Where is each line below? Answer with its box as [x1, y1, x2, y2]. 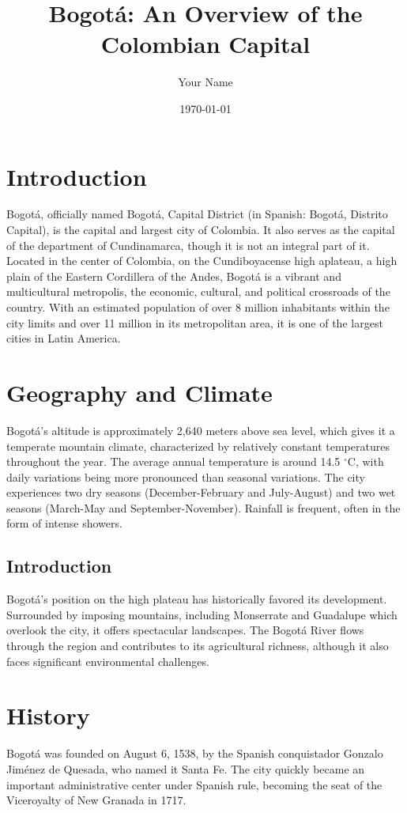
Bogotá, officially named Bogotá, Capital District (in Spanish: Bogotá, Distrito [6, 206, 388, 222]
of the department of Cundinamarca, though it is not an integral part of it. [6, 236, 370, 253]
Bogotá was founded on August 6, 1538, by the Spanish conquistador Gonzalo [6, 745, 383, 762]
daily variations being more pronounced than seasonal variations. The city [6, 468, 365, 485]
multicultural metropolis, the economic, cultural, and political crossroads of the [6, 283, 390, 300]
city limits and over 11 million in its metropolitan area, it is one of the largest [6, 314, 383, 331]
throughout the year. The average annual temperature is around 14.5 [6, 453, 341, 470]
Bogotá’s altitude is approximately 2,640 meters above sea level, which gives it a [6, 422, 395, 438]
